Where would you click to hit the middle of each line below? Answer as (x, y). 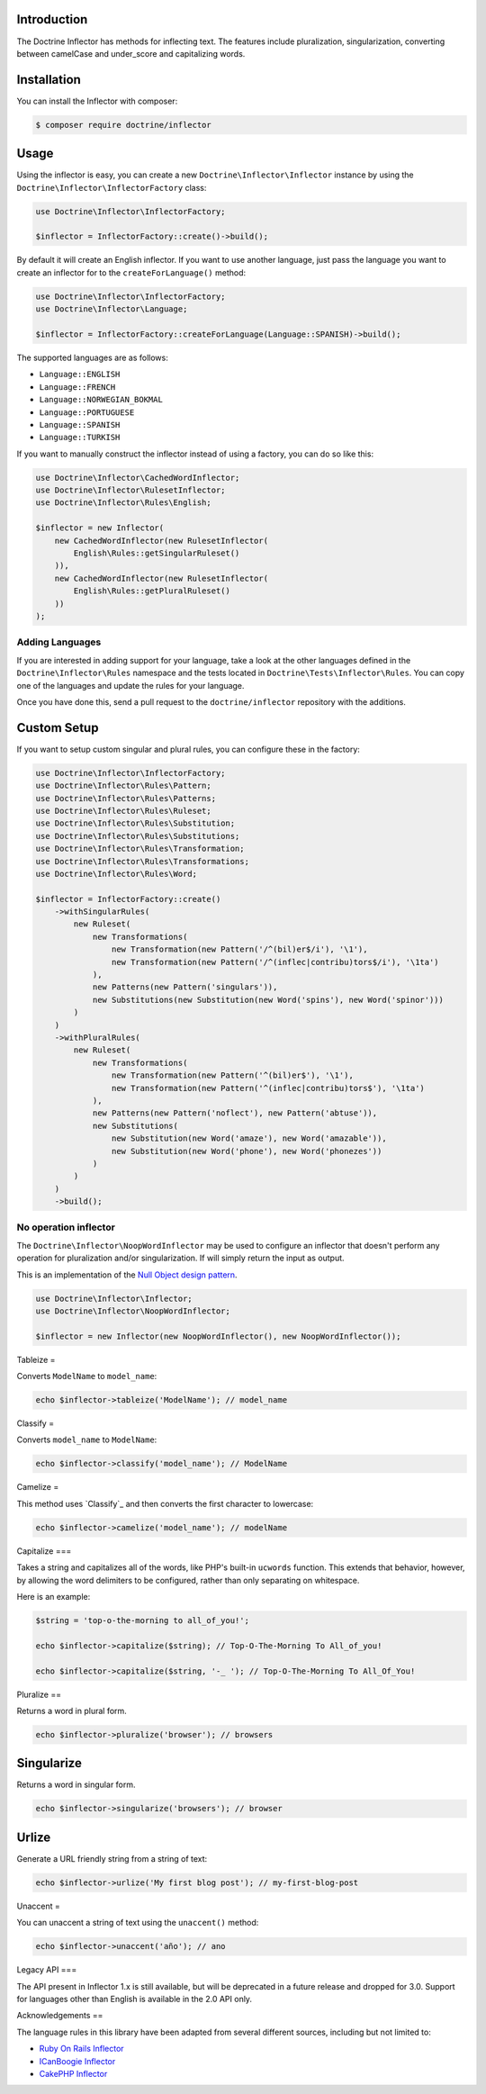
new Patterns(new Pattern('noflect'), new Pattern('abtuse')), (235, 1113)
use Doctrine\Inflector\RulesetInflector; (130, 490)
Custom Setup (58, 728)
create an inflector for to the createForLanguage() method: (131, 272)
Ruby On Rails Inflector (82, 2049)
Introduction (52, 19)
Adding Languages (59, 642)
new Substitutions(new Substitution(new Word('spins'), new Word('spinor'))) (268, 1000)
